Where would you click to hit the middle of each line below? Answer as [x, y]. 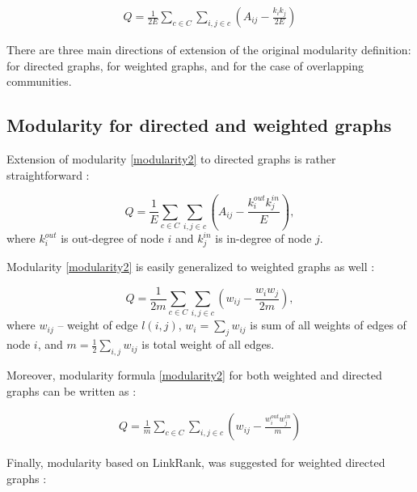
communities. [39, 81]
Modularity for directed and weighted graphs [199, 125]
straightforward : [48, 174]
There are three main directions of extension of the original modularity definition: [209, 50]
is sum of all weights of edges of [328, 325]
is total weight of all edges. [208, 344]
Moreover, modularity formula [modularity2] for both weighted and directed [194, 374]
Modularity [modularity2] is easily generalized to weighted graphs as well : [191, 266]
